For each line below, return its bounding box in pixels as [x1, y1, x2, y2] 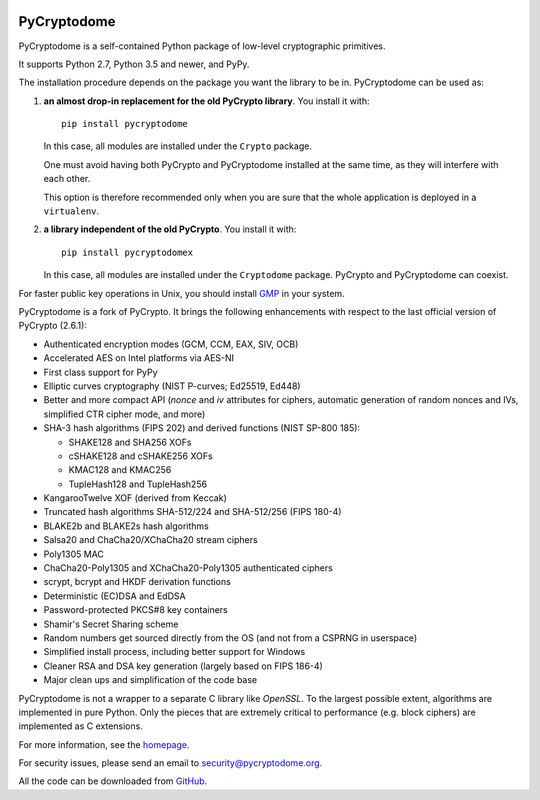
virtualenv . [43, 205, 100, 217]
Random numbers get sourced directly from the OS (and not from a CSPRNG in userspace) [43, 631, 418, 644]
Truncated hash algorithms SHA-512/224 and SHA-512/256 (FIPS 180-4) [43, 506, 342, 518]
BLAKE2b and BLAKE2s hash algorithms [43, 520, 209, 532]
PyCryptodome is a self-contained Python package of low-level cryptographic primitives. [18, 40, 386, 52]
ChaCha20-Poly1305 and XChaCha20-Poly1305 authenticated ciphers [43, 562, 334, 574]
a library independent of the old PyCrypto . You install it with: [43, 223, 297, 235]
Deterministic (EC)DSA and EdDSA [43, 590, 186, 602]
